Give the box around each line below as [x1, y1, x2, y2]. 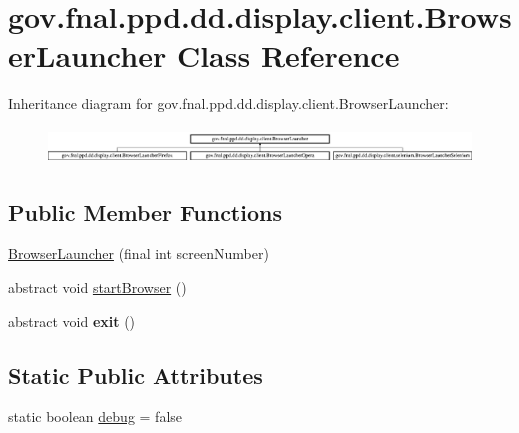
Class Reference [176, 35, 400, 76]
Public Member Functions [8, 196, 282, 227]
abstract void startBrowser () [8, 276, 187, 297]
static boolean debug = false [8, 406, 183, 427]
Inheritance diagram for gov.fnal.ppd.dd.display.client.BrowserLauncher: [8, 93, 449, 114]
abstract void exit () [8, 310, 136, 331]
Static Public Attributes [8, 359, 263, 390]
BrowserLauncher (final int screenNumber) [8, 243, 269, 264]
